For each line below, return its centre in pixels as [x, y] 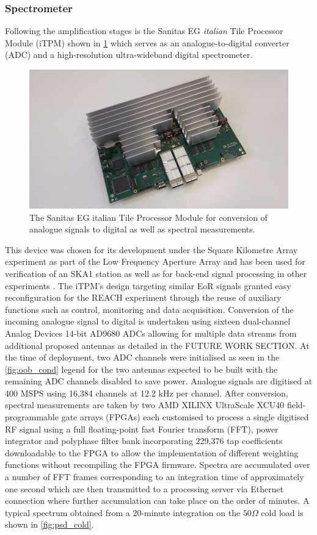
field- [296, 405]
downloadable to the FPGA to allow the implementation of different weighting [152, 452]
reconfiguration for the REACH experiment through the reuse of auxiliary [143, 297]
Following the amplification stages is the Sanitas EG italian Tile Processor [144, 31]
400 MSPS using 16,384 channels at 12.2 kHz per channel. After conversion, [147, 393]
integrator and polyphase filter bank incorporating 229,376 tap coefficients [144, 441]
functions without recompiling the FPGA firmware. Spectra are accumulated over [158, 465]
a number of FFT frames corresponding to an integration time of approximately [155, 477]
